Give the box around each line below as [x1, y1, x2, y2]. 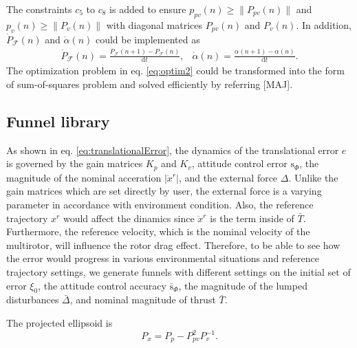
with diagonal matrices [106, 17, 203, 32]
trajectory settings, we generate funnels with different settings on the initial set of [6, 264, 351, 279]
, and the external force [178, 170, 278, 184]
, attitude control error [191, 156, 288, 171]
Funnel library [6, 110, 110, 131]
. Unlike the [288, 170, 338, 184]
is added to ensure [109, 2, 186, 16]
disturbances [6, 292, 59, 307]
